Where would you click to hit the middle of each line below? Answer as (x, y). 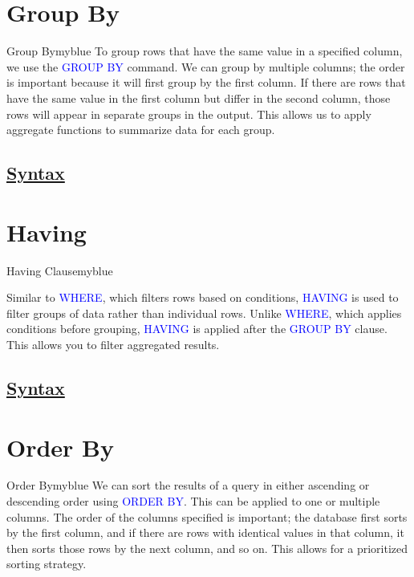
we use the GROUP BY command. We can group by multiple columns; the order (206, 66)
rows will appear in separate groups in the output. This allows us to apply (189, 114)
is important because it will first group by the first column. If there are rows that (206, 82)
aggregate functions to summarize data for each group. (141, 130)
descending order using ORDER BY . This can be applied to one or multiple (193, 501)
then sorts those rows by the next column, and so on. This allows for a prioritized (207, 548)
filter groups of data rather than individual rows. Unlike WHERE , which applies (204, 313)
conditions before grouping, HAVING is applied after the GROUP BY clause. (197, 329)
